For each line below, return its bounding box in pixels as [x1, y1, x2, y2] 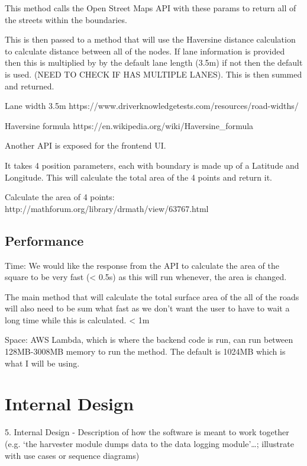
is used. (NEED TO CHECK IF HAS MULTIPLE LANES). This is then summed [5, 68, 302, 80]
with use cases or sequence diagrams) [5, 449, 140, 461]
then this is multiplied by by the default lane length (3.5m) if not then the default [5, 56, 303, 69]
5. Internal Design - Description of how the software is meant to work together [5, 426, 289, 438]
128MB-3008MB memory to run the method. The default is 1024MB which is [5, 345, 286, 358]
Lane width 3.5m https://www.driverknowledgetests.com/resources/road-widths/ [5, 99, 299, 112]
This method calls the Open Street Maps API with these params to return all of [5, 2, 296, 14]
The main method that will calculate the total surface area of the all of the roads [5, 290, 299, 303]
